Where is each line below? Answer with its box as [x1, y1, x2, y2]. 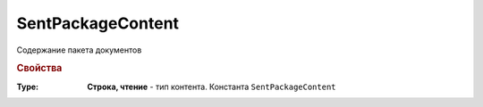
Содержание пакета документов [16, 45, 142, 55]
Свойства [16, 62, 63, 75]
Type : [16, 81, 39, 92]
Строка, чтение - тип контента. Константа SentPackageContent [87, 81, 336, 92]
